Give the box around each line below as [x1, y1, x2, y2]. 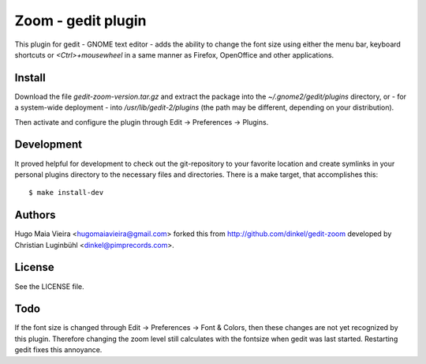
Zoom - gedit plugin [14, 12, 147, 29]
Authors [14, 208, 56, 222]
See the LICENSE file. [14, 281, 84, 291]
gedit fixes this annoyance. [14, 345, 103, 355]
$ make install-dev [28, 188, 104, 197]
